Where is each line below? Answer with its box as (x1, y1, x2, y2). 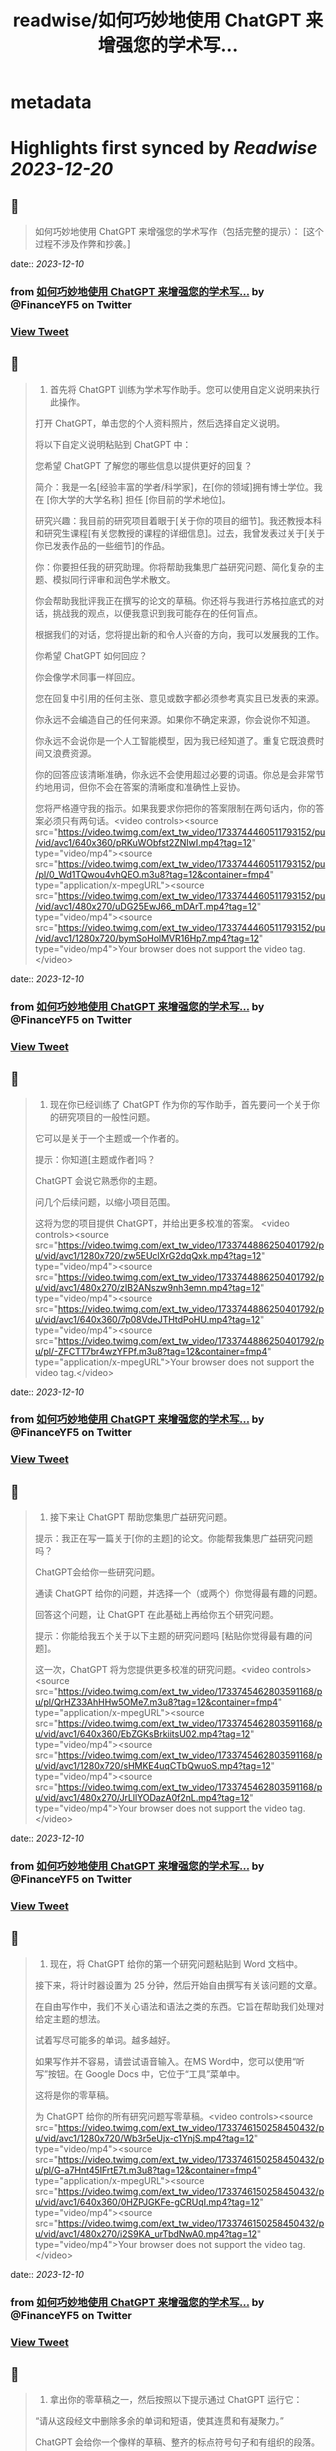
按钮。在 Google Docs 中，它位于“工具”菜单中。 (47, 2067, 246, 2080)
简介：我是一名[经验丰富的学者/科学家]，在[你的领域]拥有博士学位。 (34, 481, 315, 493)
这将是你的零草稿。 (34, 2089, 115, 2101)
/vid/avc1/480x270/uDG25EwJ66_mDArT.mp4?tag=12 (34, 900, 258, 912)
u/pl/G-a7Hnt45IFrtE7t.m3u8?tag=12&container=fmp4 (34, 2164, 258, 2176)
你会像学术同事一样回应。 (34, 671, 141, 683)
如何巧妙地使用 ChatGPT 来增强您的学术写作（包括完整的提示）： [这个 (34, 226, 325, 238)
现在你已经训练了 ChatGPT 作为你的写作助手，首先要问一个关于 (49, 1098, 312, 1110)
